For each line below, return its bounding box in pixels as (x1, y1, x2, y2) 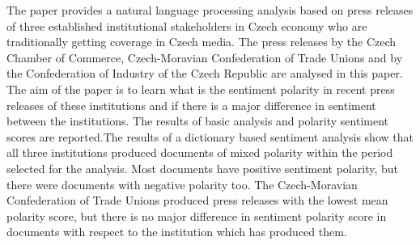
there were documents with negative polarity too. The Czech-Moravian (6, 175, 358, 192)
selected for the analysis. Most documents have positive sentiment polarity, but (6, 159, 398, 176)
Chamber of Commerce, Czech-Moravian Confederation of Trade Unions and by (6, 49, 403, 65)
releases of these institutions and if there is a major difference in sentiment (6, 96, 376, 113)
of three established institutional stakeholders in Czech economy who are (6, 17, 367, 34)
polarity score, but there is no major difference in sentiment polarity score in (6, 207, 387, 224)
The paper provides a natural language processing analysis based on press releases (6, 2, 414, 18)
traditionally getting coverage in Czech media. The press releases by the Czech (6, 33, 397, 50)
